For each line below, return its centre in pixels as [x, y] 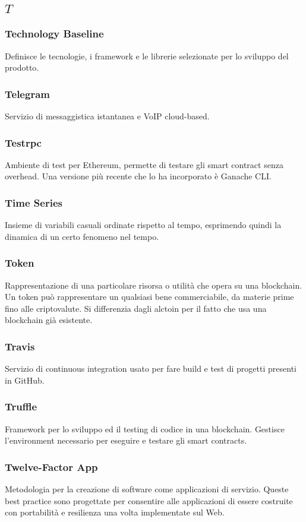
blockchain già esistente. [49, 320]
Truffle [21, 406]
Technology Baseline [54, 34]
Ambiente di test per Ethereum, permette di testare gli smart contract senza [144, 164]
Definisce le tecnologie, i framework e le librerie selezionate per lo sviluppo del [147, 56]
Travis [20, 346]
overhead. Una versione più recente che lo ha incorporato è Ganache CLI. [138, 176]
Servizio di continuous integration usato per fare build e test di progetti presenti [151, 368]
